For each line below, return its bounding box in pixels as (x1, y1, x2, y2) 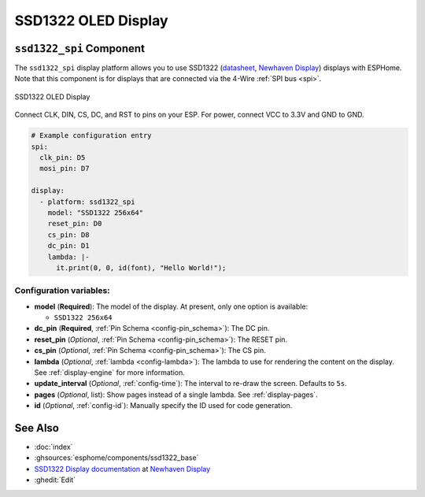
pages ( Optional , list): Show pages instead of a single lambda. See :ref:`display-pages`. (34, 390, 318, 399)
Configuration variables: (14, 285, 110, 296)
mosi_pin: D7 (39, 164, 90, 173)
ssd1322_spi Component (14, 42, 146, 55)
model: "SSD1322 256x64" (47, 208, 144, 217)
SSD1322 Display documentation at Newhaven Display (34, 464, 211, 473)
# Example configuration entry (31, 131, 153, 140)
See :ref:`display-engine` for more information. (34, 367, 185, 377)
